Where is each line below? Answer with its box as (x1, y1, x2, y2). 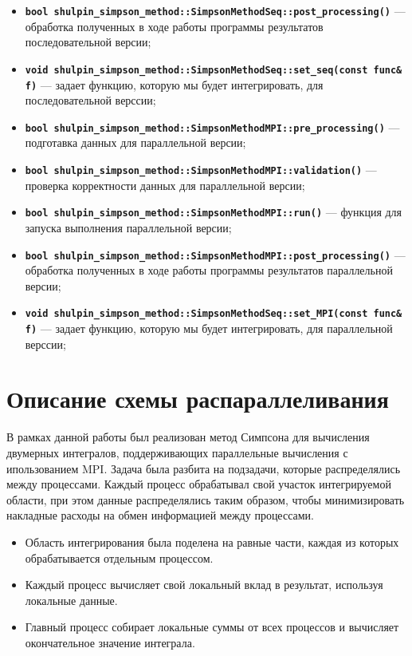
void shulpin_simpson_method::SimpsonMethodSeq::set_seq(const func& (25, 64, 402, 76)
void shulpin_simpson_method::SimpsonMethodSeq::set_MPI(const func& (25, 308, 402, 320)
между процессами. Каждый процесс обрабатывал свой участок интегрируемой (6, 476, 391, 492)
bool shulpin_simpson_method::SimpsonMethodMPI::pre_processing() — (25, 118, 400, 135)
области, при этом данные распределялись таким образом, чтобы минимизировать (6, 491, 405, 508)
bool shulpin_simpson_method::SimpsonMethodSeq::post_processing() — (25, 2, 406, 18)
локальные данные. (25, 591, 118, 608)
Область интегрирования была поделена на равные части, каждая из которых (25, 533, 399, 550)
